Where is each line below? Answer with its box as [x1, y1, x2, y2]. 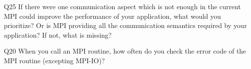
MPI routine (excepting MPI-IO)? [4, 55, 105, 65]
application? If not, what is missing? [4, 29, 112, 40]
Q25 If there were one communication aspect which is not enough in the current [4, 1, 241, 11]
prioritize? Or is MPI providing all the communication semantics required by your [4, 20, 247, 30]
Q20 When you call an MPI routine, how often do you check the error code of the [4, 46, 246, 56]
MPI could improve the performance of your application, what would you [4, 11, 221, 21]
